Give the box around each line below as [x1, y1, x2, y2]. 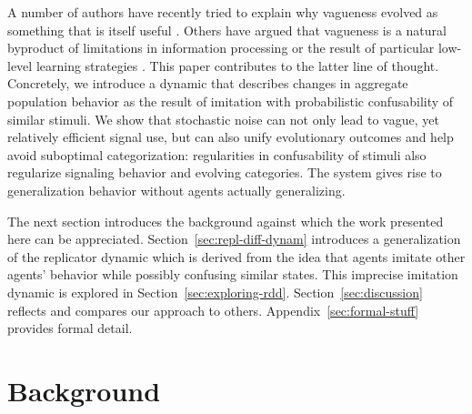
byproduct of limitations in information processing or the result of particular [7, 38, 435, 57]
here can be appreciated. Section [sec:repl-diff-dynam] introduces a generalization [7, 229, 461, 248]
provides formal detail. [7, 318, 133, 338]
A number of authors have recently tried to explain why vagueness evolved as [7, 3, 438, 21]
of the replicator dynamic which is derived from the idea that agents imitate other [7, 247, 466, 266]
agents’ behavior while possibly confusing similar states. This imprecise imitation [7, 265, 458, 284]
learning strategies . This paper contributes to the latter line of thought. [35, 56, 439, 75]
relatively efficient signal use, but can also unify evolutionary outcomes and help [7, 127, 454, 146]
